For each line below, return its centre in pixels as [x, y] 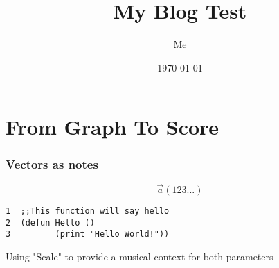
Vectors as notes [52, 164]
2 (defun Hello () [50, 223]
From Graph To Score [112, 127]
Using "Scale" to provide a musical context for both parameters [139, 256]
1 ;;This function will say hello [88, 211]
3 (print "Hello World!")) [88, 234]
